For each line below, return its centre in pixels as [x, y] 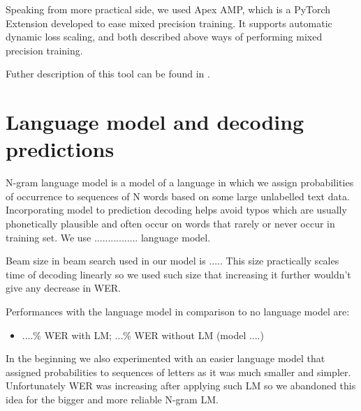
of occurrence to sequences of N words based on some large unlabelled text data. [178, 196]
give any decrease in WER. [63, 288]
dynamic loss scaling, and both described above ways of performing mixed [164, 37]
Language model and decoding [155, 122]
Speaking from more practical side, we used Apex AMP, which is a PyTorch [168, 9]
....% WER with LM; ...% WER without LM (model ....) [143, 335]
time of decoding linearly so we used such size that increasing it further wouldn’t [178, 274]
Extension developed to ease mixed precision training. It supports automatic [169, 23]
